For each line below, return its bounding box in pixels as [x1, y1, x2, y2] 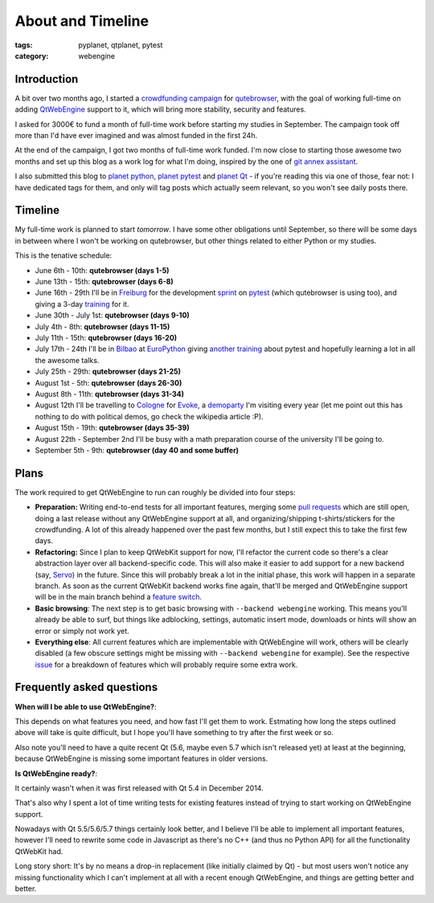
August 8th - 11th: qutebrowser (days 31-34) [35, 389, 185, 398]
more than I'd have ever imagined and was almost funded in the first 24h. [14, 131, 257, 141]
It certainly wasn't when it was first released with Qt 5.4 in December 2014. [14, 783, 264, 793]
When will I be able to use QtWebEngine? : [14, 701, 157, 711]
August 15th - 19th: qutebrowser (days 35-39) [35, 423, 190, 433]
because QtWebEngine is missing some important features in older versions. [14, 754, 268, 763]
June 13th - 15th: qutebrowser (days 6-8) [35, 277, 174, 287]
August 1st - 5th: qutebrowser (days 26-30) [35, 378, 182, 387]
